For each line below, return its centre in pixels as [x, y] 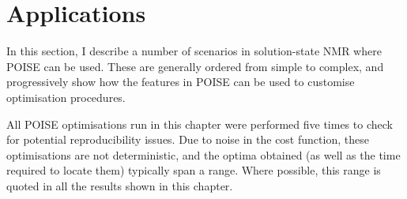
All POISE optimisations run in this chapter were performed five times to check [200, 124]
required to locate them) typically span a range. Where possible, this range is [194, 170]
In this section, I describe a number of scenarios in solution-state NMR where [194, 51]
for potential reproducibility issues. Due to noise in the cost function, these [188, 139]
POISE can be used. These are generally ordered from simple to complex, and [195, 66]
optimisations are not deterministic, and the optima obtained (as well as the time [203, 154]
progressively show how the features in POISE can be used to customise [181, 82]
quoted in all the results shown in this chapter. [120, 185]
